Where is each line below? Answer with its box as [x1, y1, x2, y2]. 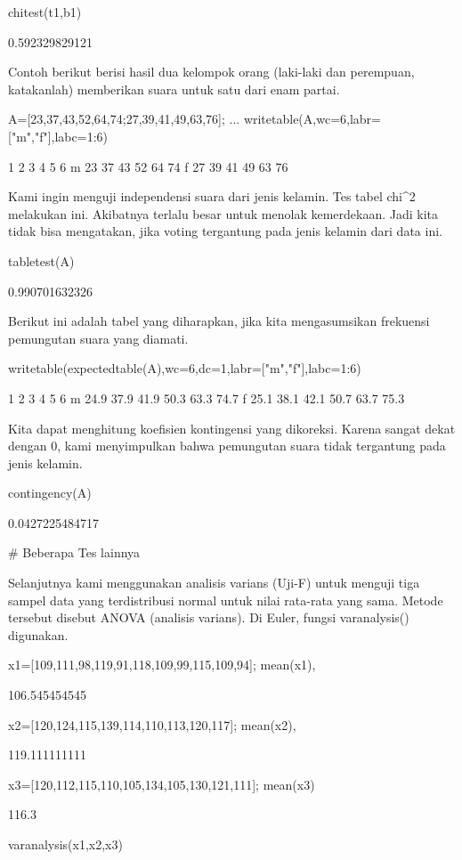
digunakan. [8, 625, 69, 644]
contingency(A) [8, 483, 92, 502]
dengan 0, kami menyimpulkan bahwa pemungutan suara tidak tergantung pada [8, 436, 446, 455]
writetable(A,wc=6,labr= [243, 110, 381, 128]
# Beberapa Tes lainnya [8, 543, 141, 562]
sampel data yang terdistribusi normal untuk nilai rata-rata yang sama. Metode [8, 590, 443, 609]
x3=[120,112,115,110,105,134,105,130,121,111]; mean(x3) [8, 775, 315, 793]
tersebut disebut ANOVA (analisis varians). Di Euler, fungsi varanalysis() [8, 608, 409, 627]
